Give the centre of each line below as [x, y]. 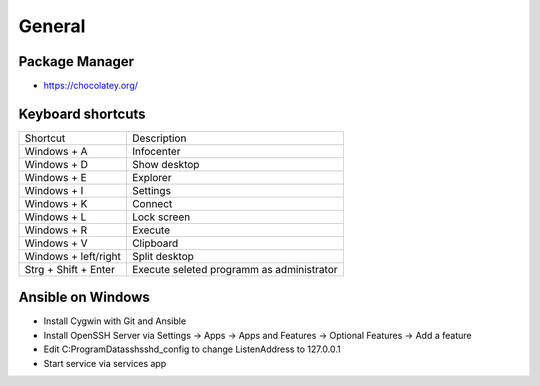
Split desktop [163, 256]
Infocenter [156, 151]
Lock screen [161, 217]
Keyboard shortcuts [82, 113]
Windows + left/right [73, 256]
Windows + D [56, 164]
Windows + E [55, 177]
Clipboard [155, 243]
